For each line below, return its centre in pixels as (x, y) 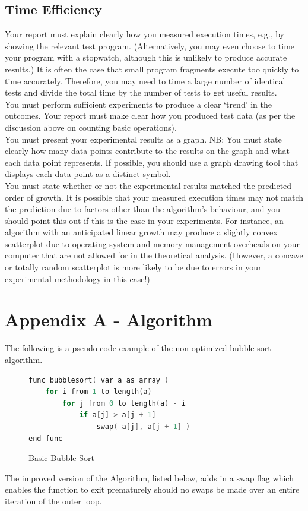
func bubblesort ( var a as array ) (99, 380)
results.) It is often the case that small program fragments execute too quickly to (152, 69)
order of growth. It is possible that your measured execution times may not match (154, 197)
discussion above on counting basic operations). (91, 127)
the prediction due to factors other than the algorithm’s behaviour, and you (142, 209)
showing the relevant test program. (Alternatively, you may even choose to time (150, 45)
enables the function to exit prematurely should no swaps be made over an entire (152, 489)
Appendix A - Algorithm (109, 319)
